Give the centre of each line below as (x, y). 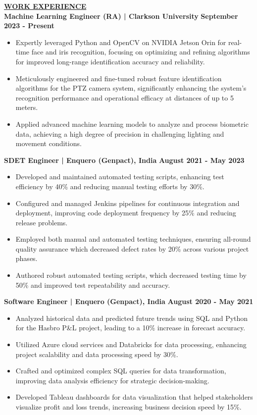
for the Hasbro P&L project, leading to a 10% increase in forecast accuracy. (130, 328)
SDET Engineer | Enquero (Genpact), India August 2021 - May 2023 (124, 160)
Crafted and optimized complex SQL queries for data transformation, (121, 371)
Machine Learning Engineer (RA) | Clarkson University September (121, 16)
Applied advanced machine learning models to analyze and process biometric (132, 124)
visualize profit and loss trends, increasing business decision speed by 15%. (128, 407)
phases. (26, 258)
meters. (27, 107)
